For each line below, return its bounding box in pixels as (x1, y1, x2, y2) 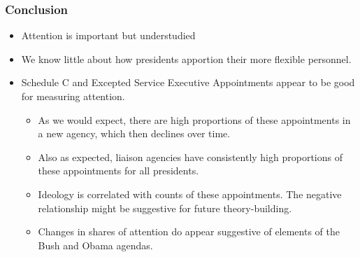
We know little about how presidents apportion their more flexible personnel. (21, 51, 352, 66)
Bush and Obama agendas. (38, 237, 153, 252)
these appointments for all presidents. (38, 163, 199, 178)
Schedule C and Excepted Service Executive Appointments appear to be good (21, 75, 355, 90)
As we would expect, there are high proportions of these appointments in (38, 112, 351, 127)
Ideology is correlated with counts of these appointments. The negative (38, 186, 342, 201)
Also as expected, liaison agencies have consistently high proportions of (38, 149, 343, 164)
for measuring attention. (21, 89, 125, 103)
